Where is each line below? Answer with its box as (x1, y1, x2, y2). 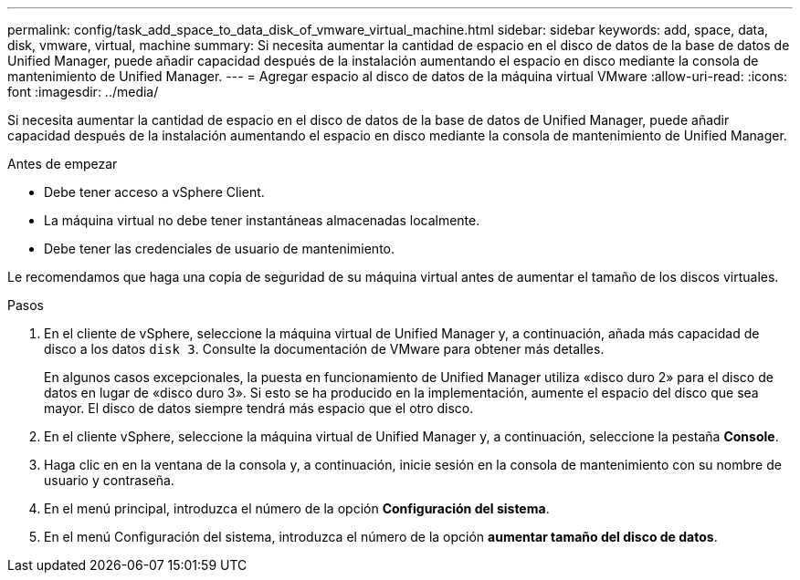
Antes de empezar (7, 156, 118, 171)
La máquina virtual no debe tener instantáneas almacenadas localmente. (44, 212, 480, 228)
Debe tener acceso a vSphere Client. (44, 184, 265, 200)
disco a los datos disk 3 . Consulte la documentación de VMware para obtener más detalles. (44, 341, 605, 357)
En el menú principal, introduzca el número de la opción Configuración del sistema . (44, 501, 550, 516)
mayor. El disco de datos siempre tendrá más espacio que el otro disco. (44, 400, 474, 416)
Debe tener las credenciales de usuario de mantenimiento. (44, 241, 395, 256)
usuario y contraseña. (44, 472, 174, 488)
